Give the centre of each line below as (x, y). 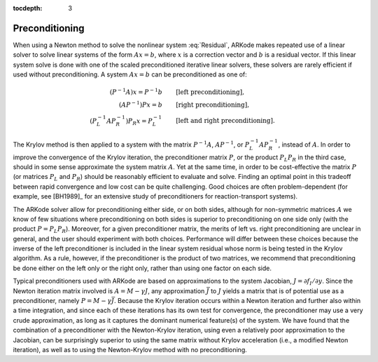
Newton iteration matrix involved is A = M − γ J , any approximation (109, 290)
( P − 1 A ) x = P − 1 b (136, 92)
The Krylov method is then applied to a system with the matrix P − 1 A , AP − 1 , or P (131, 144)
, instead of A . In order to (314, 145)
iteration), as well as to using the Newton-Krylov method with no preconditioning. (130, 349)
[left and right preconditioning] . (226, 121)
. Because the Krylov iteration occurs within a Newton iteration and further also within (238, 301)
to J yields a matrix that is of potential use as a (277, 290)
